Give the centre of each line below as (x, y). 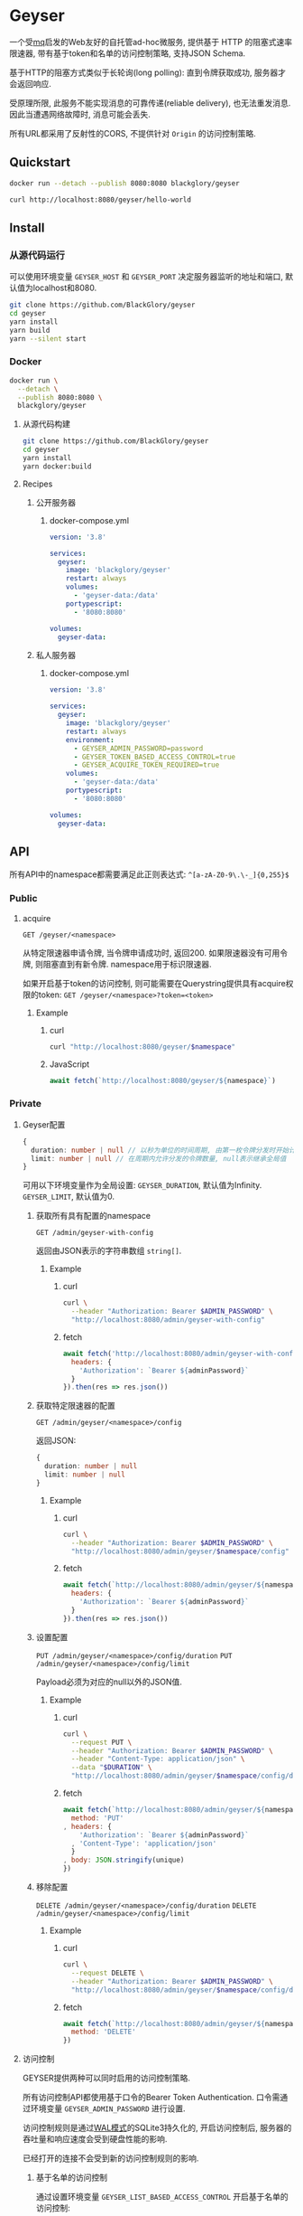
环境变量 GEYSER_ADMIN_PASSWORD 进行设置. (108, 2108)
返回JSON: (56, 1441)
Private (26, 1104)
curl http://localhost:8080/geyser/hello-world (101, 200)
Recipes (37, 484)
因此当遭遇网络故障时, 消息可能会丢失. (80, 114)
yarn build (30, 330)
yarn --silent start (48, 339)
